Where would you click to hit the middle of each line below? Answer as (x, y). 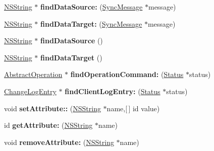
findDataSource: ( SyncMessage (92, 7)
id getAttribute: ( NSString (48, 125)
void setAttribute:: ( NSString (52, 108)
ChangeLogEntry (30, 91)
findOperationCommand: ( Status (127, 74)
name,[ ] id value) (133, 108)
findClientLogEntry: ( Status (113, 91)
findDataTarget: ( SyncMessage (91, 23)
